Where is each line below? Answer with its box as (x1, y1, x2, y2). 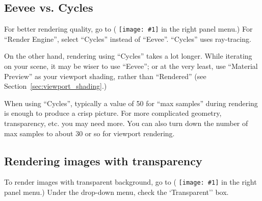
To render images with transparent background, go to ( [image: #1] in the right (4, 177, 257, 187)
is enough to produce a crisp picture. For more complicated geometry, (4, 108, 222, 118)
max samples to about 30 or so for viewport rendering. (4, 128, 175, 138)
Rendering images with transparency (4, 153, 202, 168)
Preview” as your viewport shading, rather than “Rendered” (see (4, 70, 206, 81)
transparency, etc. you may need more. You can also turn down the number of (4, 118, 248, 129)
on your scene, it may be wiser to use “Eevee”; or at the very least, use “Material (4, 61, 258, 71)
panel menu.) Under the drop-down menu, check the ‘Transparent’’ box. (4, 187, 229, 197)
